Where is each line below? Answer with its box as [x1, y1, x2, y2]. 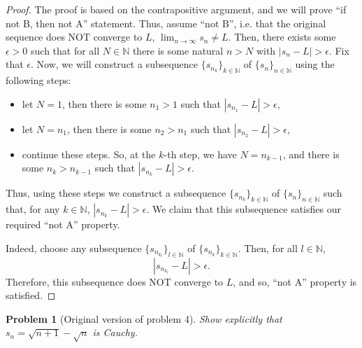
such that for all [31, 43, 100, 57]
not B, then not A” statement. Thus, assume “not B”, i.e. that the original [6, 15, 326, 30]
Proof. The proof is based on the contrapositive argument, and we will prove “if [6, 2, 347, 16]
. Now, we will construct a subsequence [31, 57, 198, 71]
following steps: [6, 73, 71, 88]
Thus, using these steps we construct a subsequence [6, 186, 226, 200]
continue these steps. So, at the [22, 146, 156, 161]
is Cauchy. [92, 325, 138, 340]
